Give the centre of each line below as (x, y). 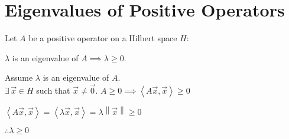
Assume (19, 77)
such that (53, 90)
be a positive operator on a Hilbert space (103, 38)
